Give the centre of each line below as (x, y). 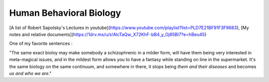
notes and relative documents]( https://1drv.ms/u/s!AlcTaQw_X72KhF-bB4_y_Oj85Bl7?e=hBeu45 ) (108, 34)
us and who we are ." (30, 73)
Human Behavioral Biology (65, 13)
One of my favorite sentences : (41, 43)
